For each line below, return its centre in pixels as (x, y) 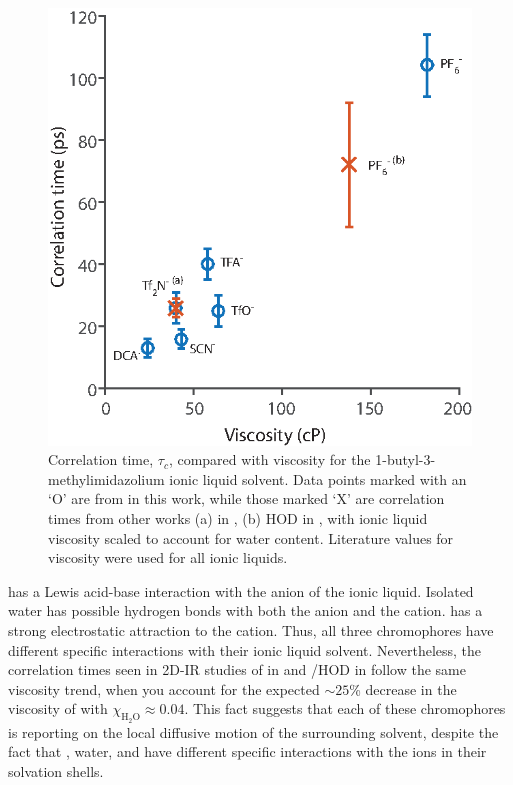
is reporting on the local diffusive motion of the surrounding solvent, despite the (253, 731)
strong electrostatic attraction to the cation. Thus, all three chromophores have (251, 629)
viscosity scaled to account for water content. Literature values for (251, 537)
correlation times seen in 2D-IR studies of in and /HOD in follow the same (237, 669)
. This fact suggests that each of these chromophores (345, 708)
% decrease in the (403, 688)
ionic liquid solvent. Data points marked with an (318, 478)
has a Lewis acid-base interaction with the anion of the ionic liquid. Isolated (241, 590)
